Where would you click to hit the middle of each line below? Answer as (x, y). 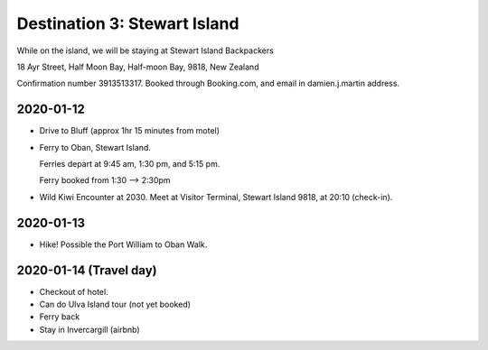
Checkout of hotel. (74, 291)
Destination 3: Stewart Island (128, 23)
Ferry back (60, 317)
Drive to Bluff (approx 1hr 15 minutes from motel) (130, 131)
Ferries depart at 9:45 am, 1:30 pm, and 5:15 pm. (130, 164)
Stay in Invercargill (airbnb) (89, 329)
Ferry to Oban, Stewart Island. (95, 147)
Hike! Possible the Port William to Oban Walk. (123, 244)
